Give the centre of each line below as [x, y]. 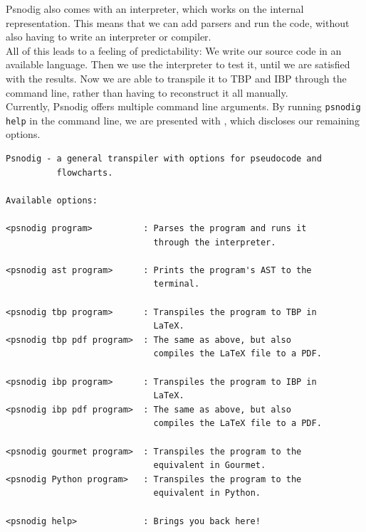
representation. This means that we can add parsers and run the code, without [178, 22]
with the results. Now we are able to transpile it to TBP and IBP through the [176, 78]
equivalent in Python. [207, 493]
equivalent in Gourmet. [210, 465]
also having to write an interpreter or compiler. [109, 37]
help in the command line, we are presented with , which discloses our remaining [183, 120]
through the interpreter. [215, 242]
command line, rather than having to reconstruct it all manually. [147, 92]
